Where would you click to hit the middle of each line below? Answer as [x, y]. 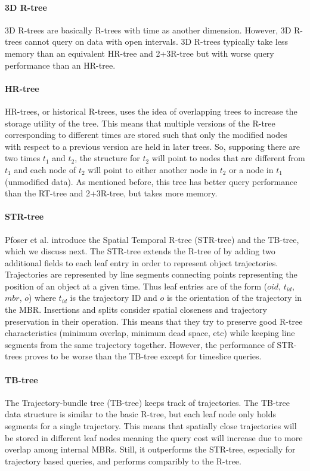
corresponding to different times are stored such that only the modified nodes [146, 135]
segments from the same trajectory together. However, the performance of [139, 344]
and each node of [45, 169]
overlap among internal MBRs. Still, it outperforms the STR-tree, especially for [150, 449]
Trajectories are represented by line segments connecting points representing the [151, 274]
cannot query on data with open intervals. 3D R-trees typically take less [156, 41]
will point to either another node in [153, 169]
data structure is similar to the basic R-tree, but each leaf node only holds [140, 414]
